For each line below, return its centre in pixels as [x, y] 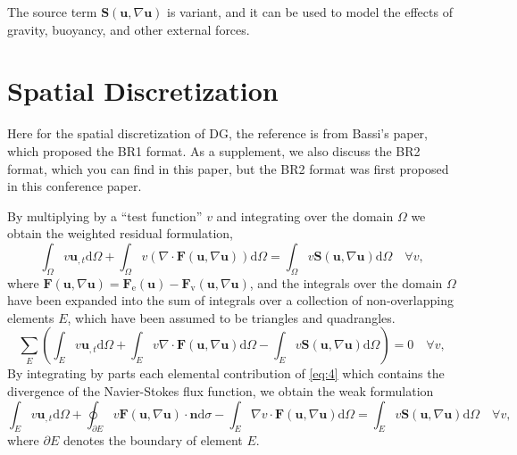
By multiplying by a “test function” [105, 215]
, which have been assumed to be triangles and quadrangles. [231, 317]
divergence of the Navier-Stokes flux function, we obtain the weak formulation [221, 391]
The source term [52, 12]
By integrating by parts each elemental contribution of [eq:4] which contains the [226, 373]
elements [31, 317]
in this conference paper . [75, 186]
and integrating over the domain [305, 215]
